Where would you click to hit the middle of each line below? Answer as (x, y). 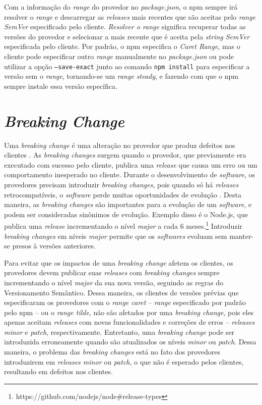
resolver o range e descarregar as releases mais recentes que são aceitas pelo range (130, 16)
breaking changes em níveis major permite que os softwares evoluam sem (116, 236)
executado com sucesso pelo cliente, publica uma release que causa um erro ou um (131, 164)
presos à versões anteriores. (54, 246)
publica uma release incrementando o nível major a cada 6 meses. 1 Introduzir (123, 225)
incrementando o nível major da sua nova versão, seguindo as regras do (114, 282)
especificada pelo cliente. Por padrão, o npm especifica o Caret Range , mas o (122, 46)
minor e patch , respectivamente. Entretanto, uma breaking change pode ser (119, 332)
